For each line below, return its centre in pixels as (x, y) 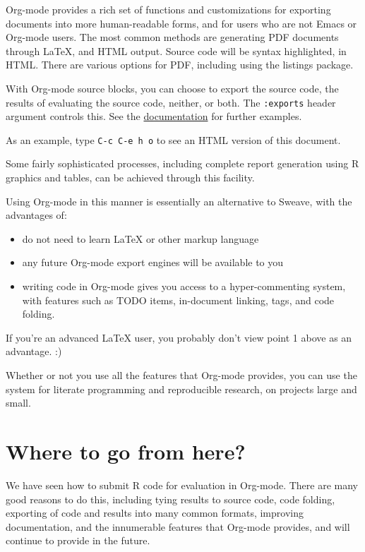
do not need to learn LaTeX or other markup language (140, 238)
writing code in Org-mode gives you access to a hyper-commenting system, (184, 286)
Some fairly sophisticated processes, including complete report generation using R (182, 163)
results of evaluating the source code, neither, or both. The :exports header (171, 102)
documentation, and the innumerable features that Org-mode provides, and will (178, 526)
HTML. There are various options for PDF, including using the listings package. (180, 65)
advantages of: (36, 215)
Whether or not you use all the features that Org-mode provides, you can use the (181, 375)
